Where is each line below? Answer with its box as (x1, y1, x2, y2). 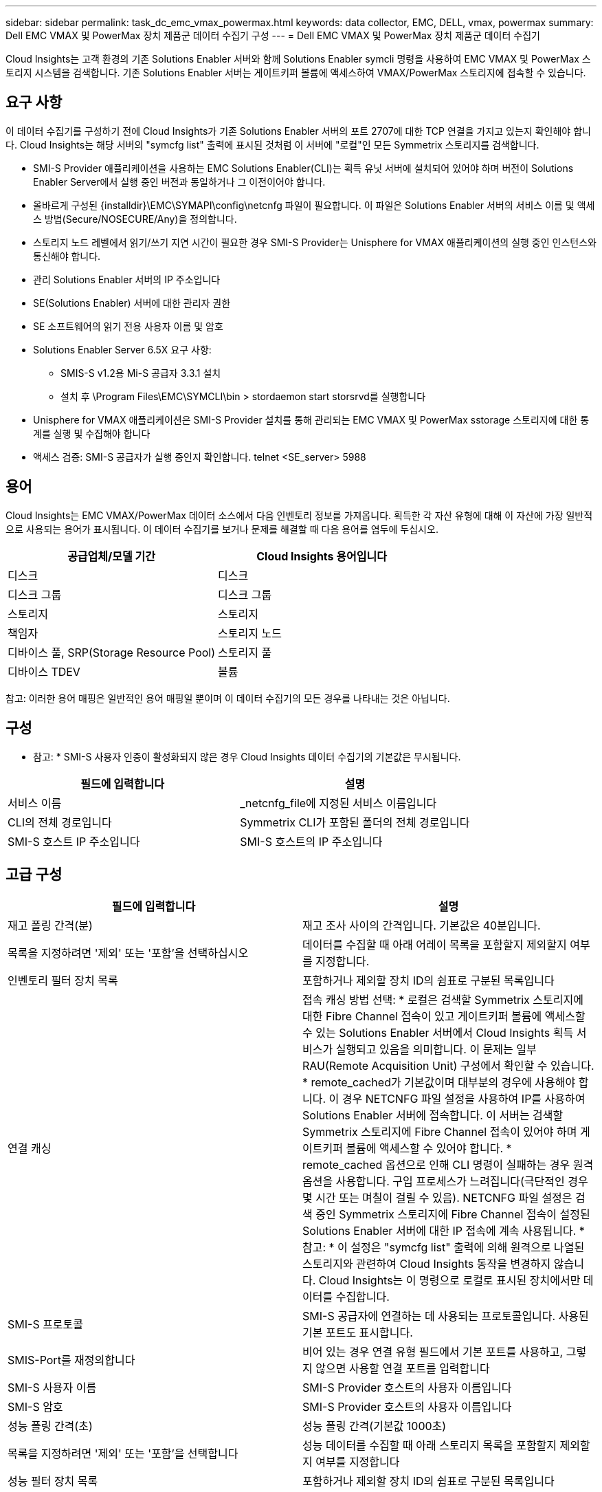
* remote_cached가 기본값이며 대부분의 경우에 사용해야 (302, 1075, 576, 1090)
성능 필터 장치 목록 (8, 1474, 98, 1489)
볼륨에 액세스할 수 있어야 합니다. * (346, 1141, 512, 1156)
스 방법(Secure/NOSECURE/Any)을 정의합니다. (33, 212, 237, 225)
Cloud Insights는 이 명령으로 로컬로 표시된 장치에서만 (318, 1273, 581, 1288)
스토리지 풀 (218, 645, 272, 659)
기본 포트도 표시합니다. (302, 1326, 413, 1340)
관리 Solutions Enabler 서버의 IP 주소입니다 (33, 273, 221, 285)
